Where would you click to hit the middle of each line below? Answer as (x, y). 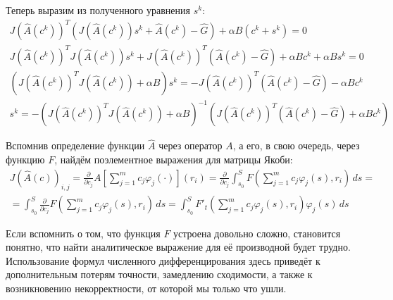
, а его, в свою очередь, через (296, 145)
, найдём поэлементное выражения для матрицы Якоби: (174, 160)
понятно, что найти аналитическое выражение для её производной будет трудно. (178, 247)
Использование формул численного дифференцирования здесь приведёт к (163, 260)
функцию (25, 160)
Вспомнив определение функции (75, 145)
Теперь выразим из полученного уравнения (98, 10)
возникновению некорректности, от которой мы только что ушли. (146, 288)
